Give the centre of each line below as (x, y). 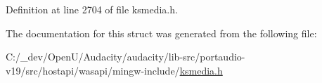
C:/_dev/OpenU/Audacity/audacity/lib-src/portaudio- (125, 57)
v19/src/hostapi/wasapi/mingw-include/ (93, 70)
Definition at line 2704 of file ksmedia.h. (92, 9)
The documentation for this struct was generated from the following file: (161, 33)
